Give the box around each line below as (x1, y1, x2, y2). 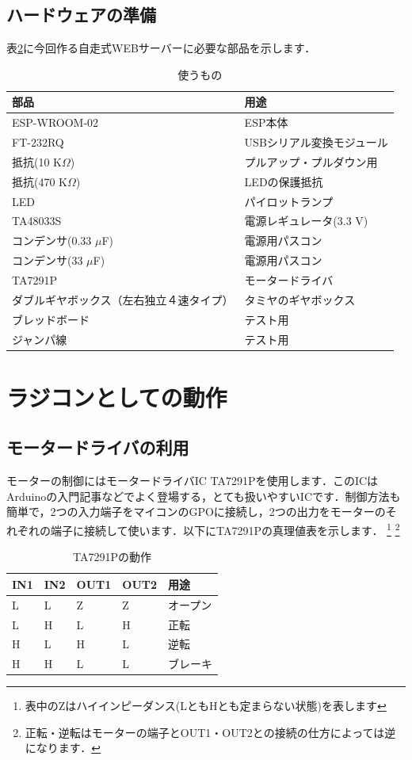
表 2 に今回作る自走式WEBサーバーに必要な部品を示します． (6, 40, 316, 56)
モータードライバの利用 (6, 435, 189, 460)
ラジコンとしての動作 (6, 380, 227, 413)
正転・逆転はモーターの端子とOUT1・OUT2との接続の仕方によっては (25, 724, 385, 740)
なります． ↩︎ (36, 739, 101, 756)
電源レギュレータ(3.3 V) (244, 212, 368, 229)
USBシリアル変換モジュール (244, 134, 388, 151)
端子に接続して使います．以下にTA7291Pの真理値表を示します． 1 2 (50, 519, 400, 538)
